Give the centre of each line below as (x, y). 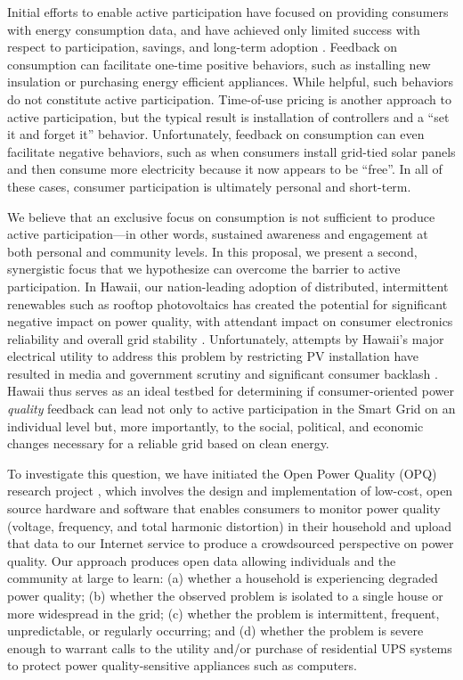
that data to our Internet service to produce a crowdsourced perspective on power (231, 543)
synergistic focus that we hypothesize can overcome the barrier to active (204, 269)
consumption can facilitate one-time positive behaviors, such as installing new (219, 64)
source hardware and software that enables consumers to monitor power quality (224, 508)
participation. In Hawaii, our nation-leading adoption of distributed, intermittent (228, 286)
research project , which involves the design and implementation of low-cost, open (230, 491)
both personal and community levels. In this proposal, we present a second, (212, 251)
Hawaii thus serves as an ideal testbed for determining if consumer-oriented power (231, 391)
